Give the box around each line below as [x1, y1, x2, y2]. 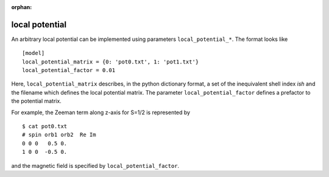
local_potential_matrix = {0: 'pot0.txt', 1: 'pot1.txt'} [22, 58, 199, 65]
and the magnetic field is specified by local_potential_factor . [11, 162, 180, 169]
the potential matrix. [11, 98, 62, 105]
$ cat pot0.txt [22, 123, 68, 130]
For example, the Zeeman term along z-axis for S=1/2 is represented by [11, 109, 191, 116]
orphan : [11, 4, 32, 10]
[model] [22, 49, 45, 57]
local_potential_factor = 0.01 [22, 67, 116, 74]
